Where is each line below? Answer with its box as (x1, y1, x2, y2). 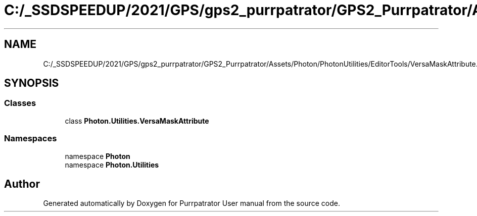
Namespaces (4, 133, 57, 144)
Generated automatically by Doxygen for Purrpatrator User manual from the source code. (43, 199, 340, 208)
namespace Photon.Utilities (65, 160, 159, 169)
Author (4, 177, 40, 190)
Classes (4, 98, 36, 109)
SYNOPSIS (4, 77, 59, 90)
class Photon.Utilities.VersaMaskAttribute (65, 116, 209, 125)
